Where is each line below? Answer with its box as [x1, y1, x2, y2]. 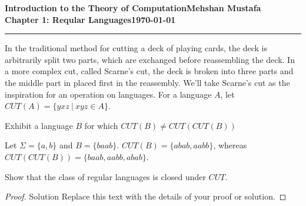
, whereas [213, 139, 247, 151]
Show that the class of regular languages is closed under [5, 170, 206, 182]
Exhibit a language [5, 119, 73, 131]
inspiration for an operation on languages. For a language [5, 88, 212, 100]
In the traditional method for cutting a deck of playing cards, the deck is [5, 42, 267, 54]
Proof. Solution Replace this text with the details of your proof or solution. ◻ [5, 190, 287, 202]
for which [84, 119, 118, 131]
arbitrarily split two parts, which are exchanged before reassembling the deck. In [5, 53, 295, 65]
